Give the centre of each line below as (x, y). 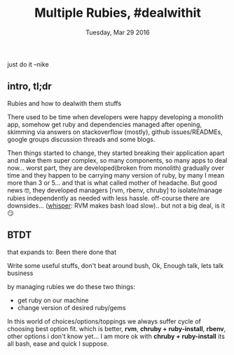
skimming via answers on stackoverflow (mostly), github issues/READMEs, (115, 132)
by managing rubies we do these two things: (71, 286)
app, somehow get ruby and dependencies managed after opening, (104, 124)
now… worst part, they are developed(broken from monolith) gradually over (116, 168)
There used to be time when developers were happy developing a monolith (116, 116)
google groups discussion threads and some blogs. (81, 139)
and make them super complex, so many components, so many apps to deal (117, 160)
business (20, 273)
